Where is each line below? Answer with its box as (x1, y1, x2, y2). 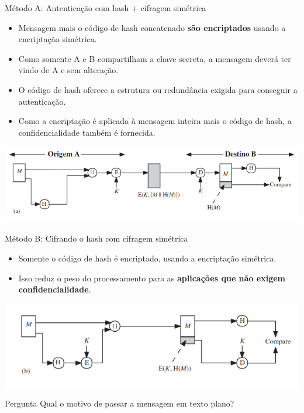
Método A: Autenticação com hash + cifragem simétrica (5, 2, 206, 13)
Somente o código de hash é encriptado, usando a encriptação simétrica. (18, 252, 277, 264)
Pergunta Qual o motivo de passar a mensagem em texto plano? (5, 397, 234, 409)
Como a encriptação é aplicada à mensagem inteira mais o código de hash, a (18, 115, 292, 127)
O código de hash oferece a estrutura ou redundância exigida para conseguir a (18, 83, 298, 95)
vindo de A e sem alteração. (18, 64, 119, 76)
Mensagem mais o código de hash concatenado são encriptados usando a (18, 21, 286, 33)
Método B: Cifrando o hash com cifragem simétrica (5, 232, 188, 245)
